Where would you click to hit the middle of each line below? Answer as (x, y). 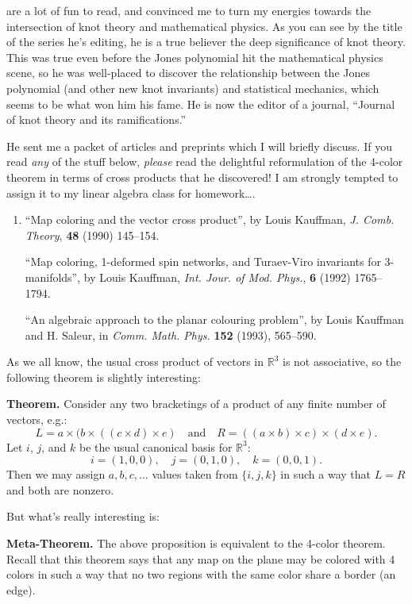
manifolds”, (53, 277)
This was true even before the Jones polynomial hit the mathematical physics (195, 57)
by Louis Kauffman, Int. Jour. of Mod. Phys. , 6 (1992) (217, 277)
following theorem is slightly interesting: (104, 377)
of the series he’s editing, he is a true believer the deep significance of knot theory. (206, 42)
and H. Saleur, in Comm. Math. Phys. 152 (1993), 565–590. (171, 335)
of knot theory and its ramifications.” (96, 119)
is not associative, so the (342, 362)
